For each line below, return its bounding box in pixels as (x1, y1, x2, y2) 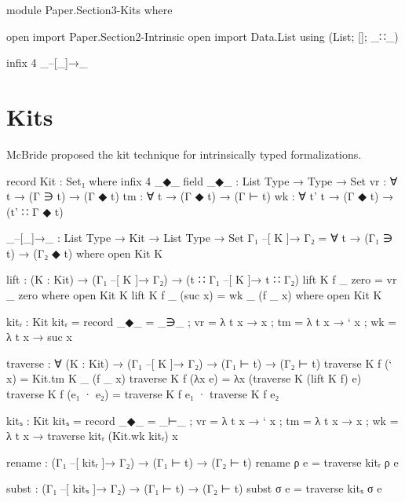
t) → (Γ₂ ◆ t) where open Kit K (6, 244, 163, 261)
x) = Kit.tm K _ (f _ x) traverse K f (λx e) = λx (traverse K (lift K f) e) (6, 370, 362, 387)
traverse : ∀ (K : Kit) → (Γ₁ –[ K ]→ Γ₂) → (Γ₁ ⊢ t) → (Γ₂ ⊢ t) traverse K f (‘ (6, 354, 392, 371)
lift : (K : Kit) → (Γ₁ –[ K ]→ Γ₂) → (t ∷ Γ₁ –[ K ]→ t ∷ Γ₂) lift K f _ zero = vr (6, 271, 397, 288)
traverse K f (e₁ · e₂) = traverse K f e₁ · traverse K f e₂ (6, 386, 279, 402)
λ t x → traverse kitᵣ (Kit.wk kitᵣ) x (6, 427, 178, 444)
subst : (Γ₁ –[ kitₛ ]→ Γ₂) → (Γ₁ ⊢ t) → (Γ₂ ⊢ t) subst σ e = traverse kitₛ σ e (6, 480, 382, 497)
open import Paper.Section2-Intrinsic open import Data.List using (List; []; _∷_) (6, 27, 399, 44)
